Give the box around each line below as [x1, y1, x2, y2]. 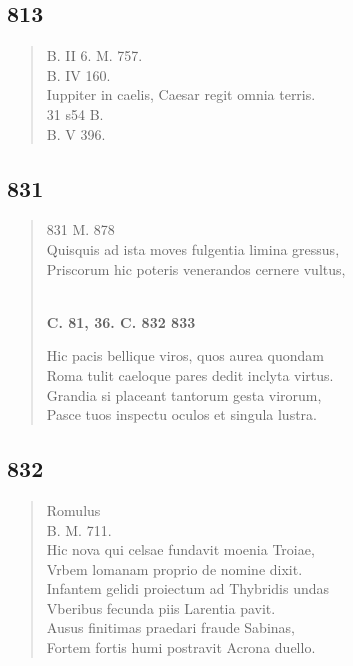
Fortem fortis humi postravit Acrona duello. [46, 637, 316, 658]
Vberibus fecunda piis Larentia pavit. [46, 597, 276, 618]
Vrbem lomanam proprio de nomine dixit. [46, 558, 303, 579]
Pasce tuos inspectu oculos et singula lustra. [46, 404, 317, 425]
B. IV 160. [46, 64, 111, 85]
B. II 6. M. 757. [46, 45, 143, 66]
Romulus [46, 499, 101, 520]
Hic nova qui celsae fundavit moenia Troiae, [46, 539, 315, 560]
